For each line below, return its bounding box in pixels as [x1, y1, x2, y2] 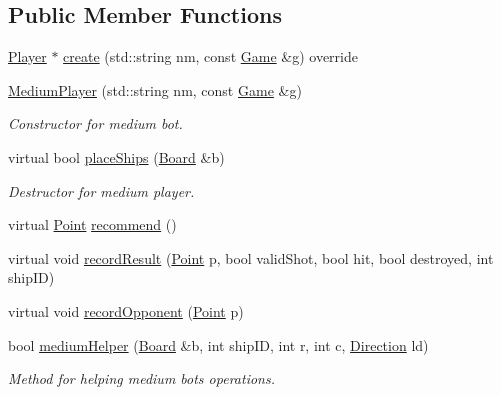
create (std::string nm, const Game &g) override [63, 46, 358, 67]
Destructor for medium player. [8, 180, 195, 201]
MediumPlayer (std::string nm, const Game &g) [8, 79, 302, 100]
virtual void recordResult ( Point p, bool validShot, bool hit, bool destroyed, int [8, 247, 494, 268]
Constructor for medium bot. [8, 113, 183, 134]
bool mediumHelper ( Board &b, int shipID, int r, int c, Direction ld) [8, 334, 429, 355]
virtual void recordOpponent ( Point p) [8, 300, 244, 321]
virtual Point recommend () [8, 214, 177, 235]
